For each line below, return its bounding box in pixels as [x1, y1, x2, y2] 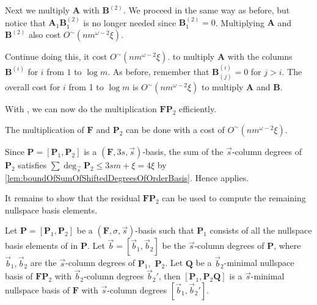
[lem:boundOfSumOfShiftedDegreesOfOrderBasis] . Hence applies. [5, 171, 249, 184]
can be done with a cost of [125, 123, 225, 135]
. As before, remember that [107, 65, 210, 77]
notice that [5, 16, 46, 29]
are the [30, 256, 57, 269]
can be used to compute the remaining [162, 192, 306, 204]
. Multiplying [215, 16, 264, 29]
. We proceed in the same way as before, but [123, 4, 290, 16]
